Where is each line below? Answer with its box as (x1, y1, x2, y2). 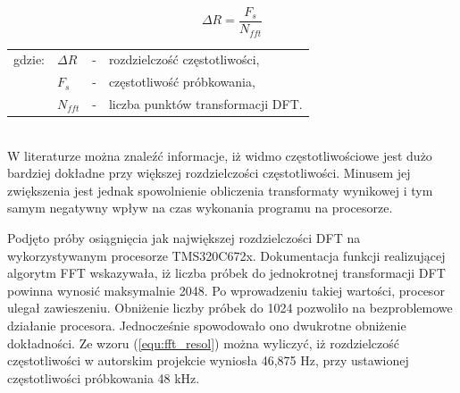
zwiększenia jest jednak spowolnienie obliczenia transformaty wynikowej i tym (7, 180, 433, 199)
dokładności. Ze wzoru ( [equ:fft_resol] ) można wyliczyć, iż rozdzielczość (7, 333, 400, 352)
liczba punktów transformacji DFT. (108, 94, 303, 113)
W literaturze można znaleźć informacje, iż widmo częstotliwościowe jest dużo (7, 146, 432, 164)
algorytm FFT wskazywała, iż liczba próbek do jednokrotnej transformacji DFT (7, 263, 446, 282)
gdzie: (13, 50, 45, 69)
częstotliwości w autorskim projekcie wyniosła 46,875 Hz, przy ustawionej (7, 351, 409, 370)
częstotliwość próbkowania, (108, 72, 255, 91)
